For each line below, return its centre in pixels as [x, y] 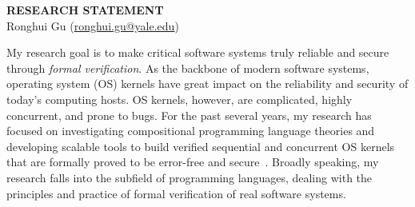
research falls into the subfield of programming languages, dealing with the [190, 177]
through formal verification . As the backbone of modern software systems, [188, 68]
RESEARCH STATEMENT [85, 10]
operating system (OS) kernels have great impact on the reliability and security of [207, 84]
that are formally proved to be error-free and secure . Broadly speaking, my [193, 162]
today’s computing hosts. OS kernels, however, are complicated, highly [180, 99]
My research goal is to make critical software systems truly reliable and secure [198, 52]
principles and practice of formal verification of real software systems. [176, 193]
